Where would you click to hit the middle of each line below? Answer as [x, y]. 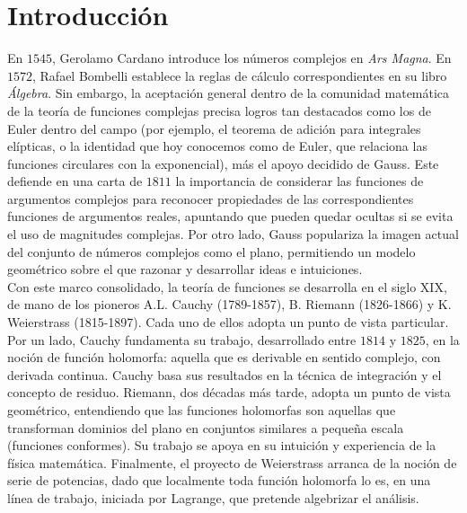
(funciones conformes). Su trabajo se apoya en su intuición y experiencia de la [222, 445]
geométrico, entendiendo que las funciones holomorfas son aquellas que [202, 410]
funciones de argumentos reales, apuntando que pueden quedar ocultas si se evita [230, 216]
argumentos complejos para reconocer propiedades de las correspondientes [211, 198]
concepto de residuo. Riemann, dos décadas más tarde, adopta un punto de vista [229, 392]
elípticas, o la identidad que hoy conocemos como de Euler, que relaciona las [217, 146]
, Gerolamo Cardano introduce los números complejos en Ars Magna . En [251, 58]
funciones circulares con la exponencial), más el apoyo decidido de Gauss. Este [223, 163]
